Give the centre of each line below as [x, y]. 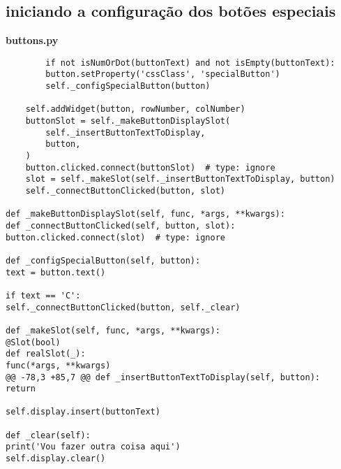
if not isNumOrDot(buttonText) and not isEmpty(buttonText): [190, 63]
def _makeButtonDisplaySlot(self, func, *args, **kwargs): [145, 214]
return [21, 389]
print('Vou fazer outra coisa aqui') [93, 447]
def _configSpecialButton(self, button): [103, 260]
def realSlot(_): [46, 354]
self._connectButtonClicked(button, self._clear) [123, 307]
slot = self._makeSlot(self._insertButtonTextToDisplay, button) [180, 179]
